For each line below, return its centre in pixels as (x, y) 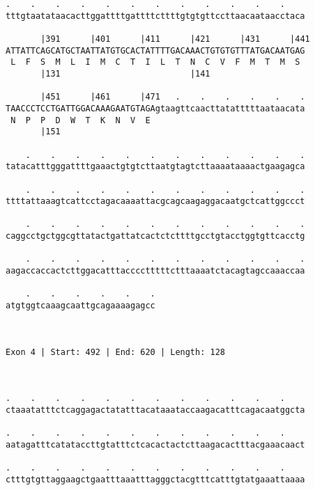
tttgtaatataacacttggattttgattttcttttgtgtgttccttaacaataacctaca (155, 16)
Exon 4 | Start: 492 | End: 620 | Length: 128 (115, 352)
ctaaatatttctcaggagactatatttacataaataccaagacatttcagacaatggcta (155, 410)
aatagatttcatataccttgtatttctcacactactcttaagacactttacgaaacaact (155, 444)
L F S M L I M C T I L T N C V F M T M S (155, 62)
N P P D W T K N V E (80, 120)
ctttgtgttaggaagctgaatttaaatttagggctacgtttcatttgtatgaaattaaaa (155, 479)
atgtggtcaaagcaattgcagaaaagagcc (80, 306)
